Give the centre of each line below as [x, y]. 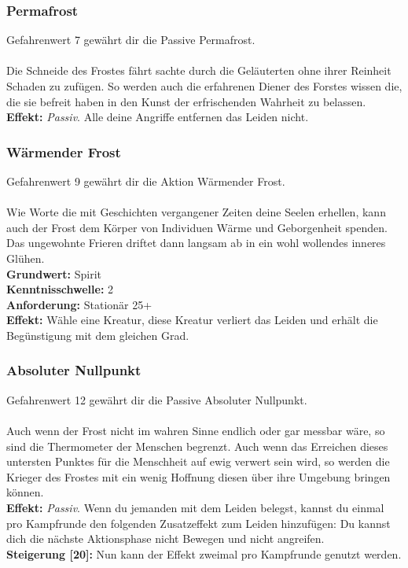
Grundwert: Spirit [54, 273]
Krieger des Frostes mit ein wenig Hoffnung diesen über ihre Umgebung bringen [198, 476]
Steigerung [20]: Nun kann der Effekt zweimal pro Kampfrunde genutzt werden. [204, 553]
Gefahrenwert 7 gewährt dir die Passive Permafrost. [131, 40]
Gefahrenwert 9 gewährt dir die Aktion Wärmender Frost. [146, 181]
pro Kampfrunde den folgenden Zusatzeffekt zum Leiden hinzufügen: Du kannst [198, 523]
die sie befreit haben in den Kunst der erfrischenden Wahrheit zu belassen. [186, 101]
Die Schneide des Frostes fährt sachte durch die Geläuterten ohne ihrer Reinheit [199, 70]
